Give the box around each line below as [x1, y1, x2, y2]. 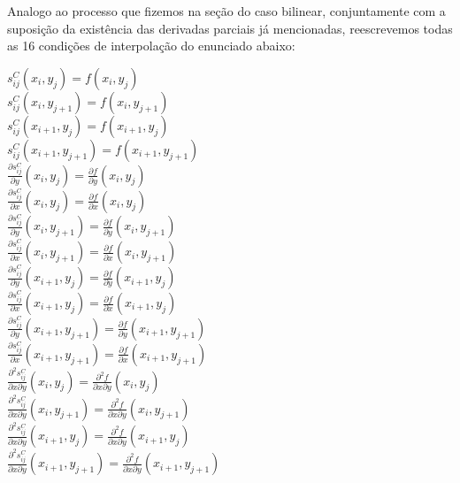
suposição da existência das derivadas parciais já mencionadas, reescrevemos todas [7, 19, 453, 37]
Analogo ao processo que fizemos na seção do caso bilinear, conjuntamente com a [7, 2, 446, 19]
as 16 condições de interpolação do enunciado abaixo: [7, 36, 295, 55]
